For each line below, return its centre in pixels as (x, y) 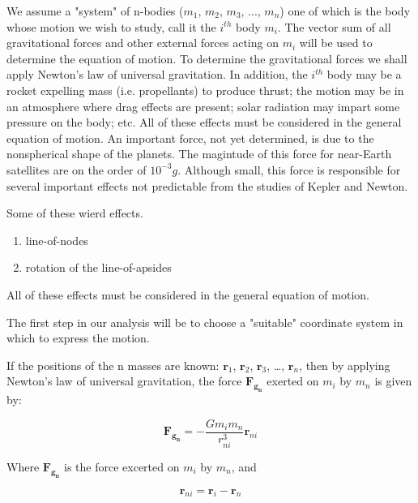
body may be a (364, 74)
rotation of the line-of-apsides (98, 267)
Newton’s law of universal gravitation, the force (124, 381)
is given (393, 381)
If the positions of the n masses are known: (113, 365)
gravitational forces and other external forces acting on (143, 43)
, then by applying (345, 365)
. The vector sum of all (334, 26)
